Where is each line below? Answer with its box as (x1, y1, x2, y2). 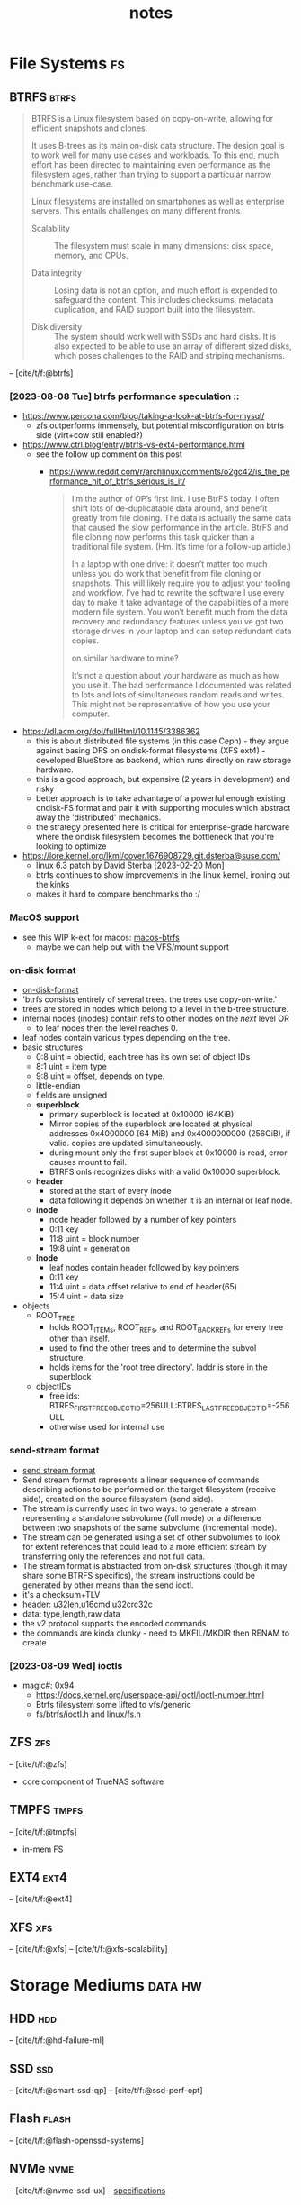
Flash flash (9, 2111, 72, 2127)
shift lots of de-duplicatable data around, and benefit (71, 503, 268, 514)
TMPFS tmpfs (9, 1802, 84, 1818)
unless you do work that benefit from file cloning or (71, 569, 262, 579)
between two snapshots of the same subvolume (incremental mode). (22, 1522, 278, 1533)
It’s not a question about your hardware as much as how (71, 670, 279, 681)
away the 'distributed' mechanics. (35, 812, 162, 823)
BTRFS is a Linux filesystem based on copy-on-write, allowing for (31, 114, 274, 123)
